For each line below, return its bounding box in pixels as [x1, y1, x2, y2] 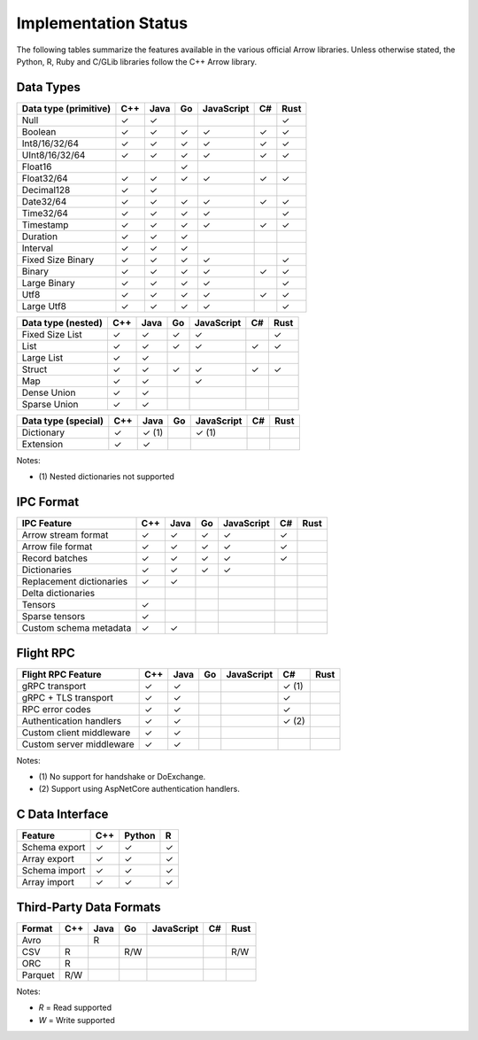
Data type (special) [21, 415, 104, 427]
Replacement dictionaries [21, 576, 128, 588]
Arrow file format [21, 540, 93, 553]
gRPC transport [21, 679, 87, 692]
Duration [21, 230, 58, 243]
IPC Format [16, 494, 80, 509]
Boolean [21, 125, 57, 137]
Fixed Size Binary [21, 253, 95, 266]
